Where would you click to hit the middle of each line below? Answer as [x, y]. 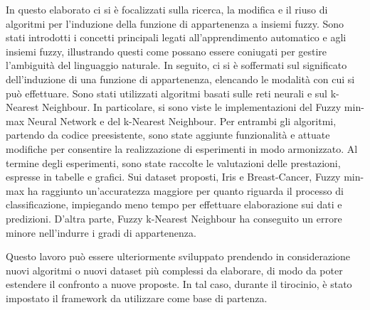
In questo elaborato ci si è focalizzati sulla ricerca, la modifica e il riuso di [167, 9]
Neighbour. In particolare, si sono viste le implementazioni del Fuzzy [192, 107]
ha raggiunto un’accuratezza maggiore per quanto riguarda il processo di [185, 190]
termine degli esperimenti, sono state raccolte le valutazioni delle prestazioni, [173, 162]
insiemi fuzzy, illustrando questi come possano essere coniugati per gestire [166, 51]
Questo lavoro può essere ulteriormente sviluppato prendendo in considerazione [178, 256]
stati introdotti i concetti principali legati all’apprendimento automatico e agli [176, 37]
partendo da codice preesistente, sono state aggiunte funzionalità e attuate [168, 135]
